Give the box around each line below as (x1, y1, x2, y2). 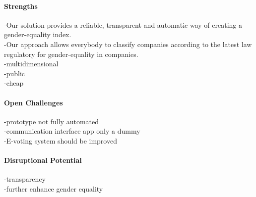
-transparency (4, 174, 46, 184)
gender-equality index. (4, 29, 71, 40)
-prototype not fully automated (4, 116, 99, 126)
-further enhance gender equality (4, 183, 103, 194)
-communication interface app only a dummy (4, 126, 140, 136)
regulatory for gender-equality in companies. (4, 49, 138, 59)
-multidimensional (4, 58, 59, 69)
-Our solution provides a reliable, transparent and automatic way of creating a (4, 19, 242, 30)
